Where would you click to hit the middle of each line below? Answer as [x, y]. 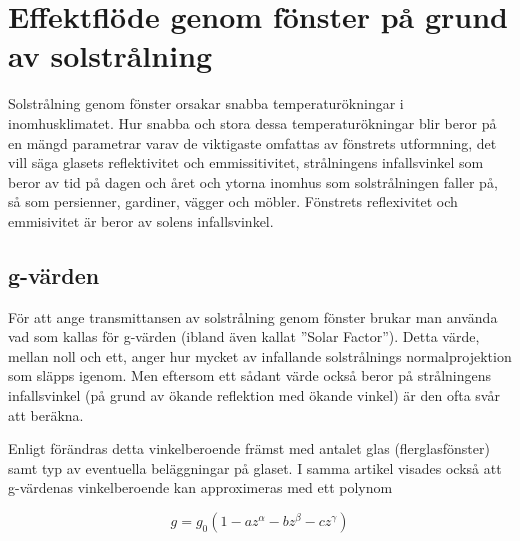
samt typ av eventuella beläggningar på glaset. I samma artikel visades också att [255, 467]
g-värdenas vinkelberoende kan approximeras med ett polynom [200, 487]
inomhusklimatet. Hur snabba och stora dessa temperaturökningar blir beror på [252, 122]
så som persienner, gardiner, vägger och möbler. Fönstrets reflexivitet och [233, 201]
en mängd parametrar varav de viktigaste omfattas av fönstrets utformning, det [252, 142]
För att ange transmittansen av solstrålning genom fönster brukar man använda [253, 316]
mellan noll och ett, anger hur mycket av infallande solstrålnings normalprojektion [260, 355]
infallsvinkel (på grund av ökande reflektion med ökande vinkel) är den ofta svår [254, 395]
